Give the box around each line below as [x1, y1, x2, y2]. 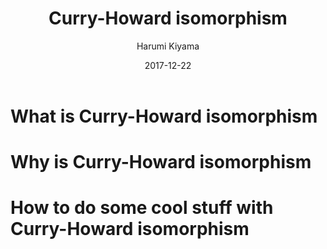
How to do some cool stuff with [10, 197, 274, 219]
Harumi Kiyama [136, 40, 200, 52]
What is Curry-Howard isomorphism [10, 105, 318, 127]
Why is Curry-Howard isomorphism [10, 151, 312, 174]
